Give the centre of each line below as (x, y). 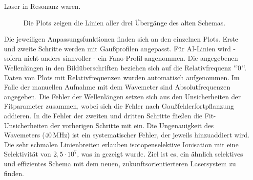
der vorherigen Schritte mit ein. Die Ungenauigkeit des (132, 125)
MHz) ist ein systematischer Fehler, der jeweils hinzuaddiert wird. (151, 135)
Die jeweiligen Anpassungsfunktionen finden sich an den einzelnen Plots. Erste (121, 39)
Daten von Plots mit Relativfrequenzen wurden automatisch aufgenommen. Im (122, 77)
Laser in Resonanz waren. (42, 6)
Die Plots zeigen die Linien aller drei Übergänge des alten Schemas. (125, 22)
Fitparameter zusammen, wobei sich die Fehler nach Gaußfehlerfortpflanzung (119, 106)
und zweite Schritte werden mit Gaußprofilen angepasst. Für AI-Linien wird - (120, 48)
